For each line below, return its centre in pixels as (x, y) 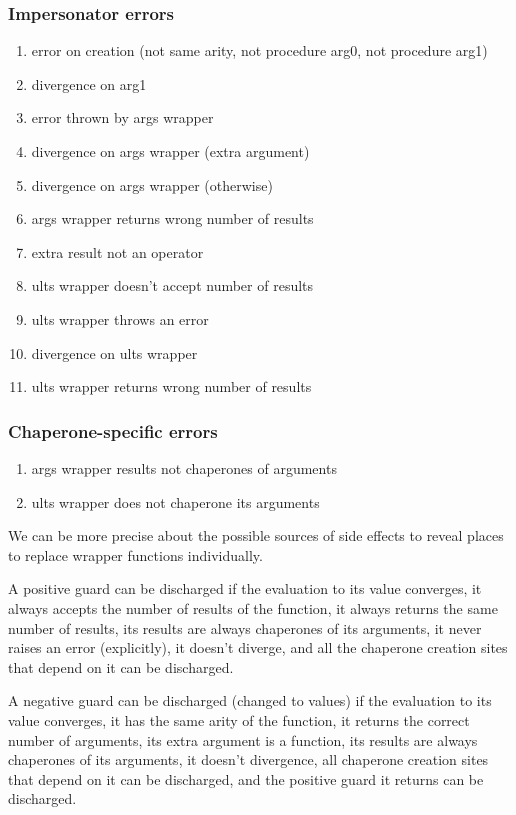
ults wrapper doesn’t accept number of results (172, 285)
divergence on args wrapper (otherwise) (152, 184)
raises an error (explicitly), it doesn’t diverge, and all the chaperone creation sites (258, 647)
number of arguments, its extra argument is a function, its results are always (243, 739)
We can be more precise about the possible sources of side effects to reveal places (256, 535)
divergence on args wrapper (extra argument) (170, 151)
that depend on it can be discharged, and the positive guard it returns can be (246, 778)
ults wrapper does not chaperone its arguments (175, 501)
